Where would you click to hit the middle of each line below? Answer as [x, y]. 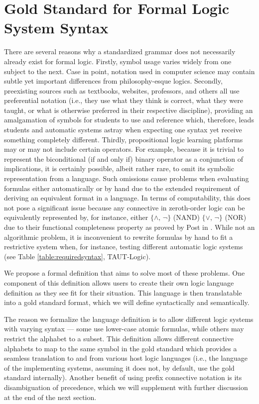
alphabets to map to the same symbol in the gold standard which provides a [121, 348]
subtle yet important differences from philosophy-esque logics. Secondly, [113, 81]
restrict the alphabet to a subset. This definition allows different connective [119, 338]
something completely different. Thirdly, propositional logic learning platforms [124, 139]
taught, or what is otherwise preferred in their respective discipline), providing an [129, 110]
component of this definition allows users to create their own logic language [119, 282]
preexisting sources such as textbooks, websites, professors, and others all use [122, 90]
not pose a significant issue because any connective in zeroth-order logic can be [125, 207]
